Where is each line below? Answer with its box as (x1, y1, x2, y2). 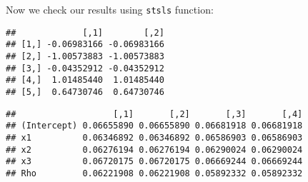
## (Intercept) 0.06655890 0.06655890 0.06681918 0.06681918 (6, 121, 303, 131)
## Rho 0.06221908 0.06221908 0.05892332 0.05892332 (6, 168, 303, 178)
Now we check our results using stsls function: (6, 2, 214, 16)
